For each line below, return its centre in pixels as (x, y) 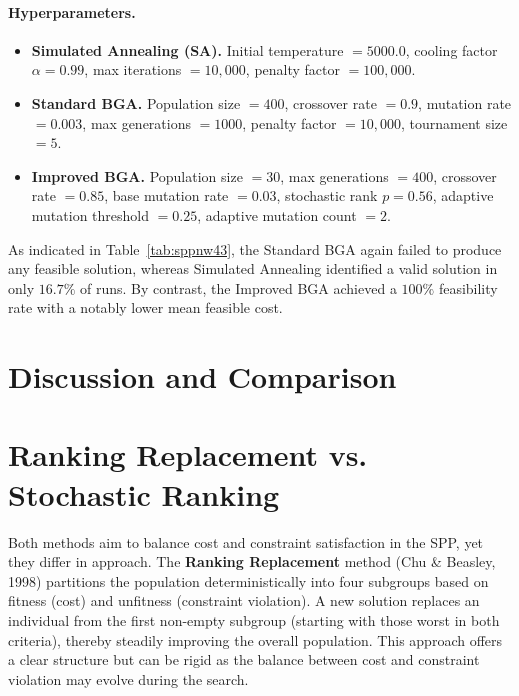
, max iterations (133, 69)
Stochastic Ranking (144, 493)
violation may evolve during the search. (128, 678)
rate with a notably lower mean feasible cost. (145, 307)
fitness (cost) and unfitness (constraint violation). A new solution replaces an (244, 600)
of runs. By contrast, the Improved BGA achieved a (238, 287)
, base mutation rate (166, 195)
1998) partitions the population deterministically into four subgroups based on (248, 580)
